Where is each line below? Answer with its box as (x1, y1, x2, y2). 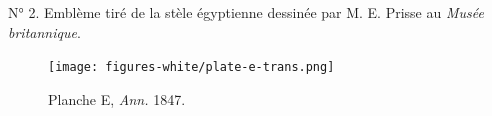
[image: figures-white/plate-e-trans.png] (48, 60, 335, 75)
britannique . (8, 21, 81, 42)
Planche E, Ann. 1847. (48, 88, 186, 109)
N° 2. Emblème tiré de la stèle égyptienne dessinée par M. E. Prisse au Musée (8, 2, 484, 22)
